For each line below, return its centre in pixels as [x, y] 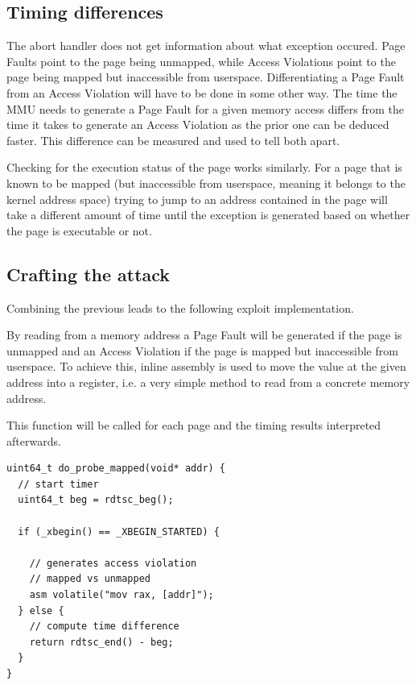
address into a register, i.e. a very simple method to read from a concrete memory [208, 382]
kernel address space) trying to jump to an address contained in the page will [197, 199]
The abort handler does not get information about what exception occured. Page [206, 46]
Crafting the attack [89, 274]
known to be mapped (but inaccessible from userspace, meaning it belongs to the [206, 183]
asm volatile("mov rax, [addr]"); [122, 595]
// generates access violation [113, 563]
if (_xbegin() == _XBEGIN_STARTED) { [119, 531]
